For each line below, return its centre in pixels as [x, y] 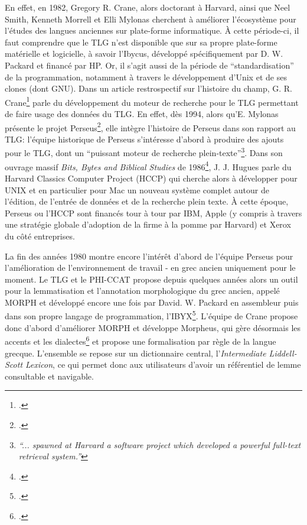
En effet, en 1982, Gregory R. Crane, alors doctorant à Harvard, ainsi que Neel [148, 7]
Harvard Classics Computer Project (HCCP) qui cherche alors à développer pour [151, 178]
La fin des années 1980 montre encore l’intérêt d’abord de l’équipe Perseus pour [149, 256]
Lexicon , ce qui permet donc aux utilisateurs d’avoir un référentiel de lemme [163, 364]
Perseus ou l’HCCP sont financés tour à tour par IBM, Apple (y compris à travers [153, 213]
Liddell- [283, 353]
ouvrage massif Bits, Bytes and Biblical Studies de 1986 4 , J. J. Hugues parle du [148, 166]
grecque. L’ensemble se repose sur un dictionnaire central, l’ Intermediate [135, 353]
